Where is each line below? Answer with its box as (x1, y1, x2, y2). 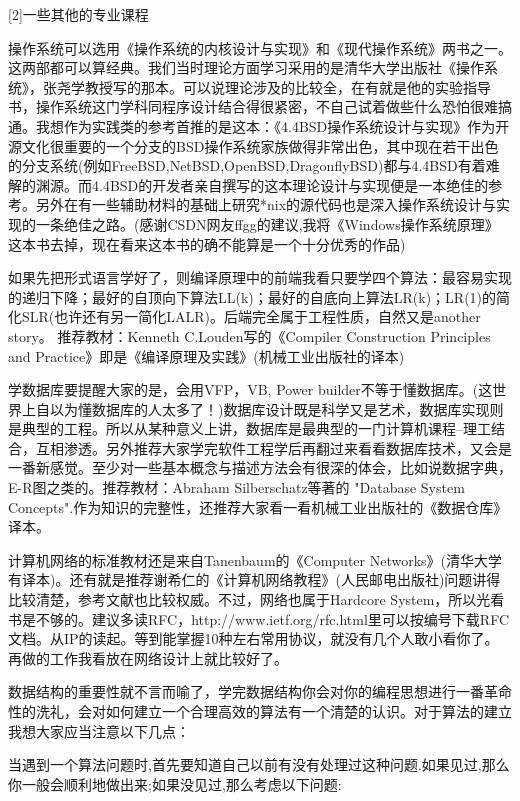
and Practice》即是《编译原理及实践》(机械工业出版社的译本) (8, 345, 405, 366)
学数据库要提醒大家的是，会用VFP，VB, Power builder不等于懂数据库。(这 (8, 379, 493, 400)
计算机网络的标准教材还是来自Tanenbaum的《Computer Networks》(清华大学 (8, 549, 503, 570)
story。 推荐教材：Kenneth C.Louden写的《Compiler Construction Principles (8, 325, 491, 346)
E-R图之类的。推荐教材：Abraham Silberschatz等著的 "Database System (8, 477, 465, 498)
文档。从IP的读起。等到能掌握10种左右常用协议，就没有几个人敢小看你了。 (8, 628, 499, 649)
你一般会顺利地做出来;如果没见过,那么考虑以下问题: (8, 773, 342, 794)
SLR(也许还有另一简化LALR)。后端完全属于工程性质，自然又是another (21, 306, 481, 327)
